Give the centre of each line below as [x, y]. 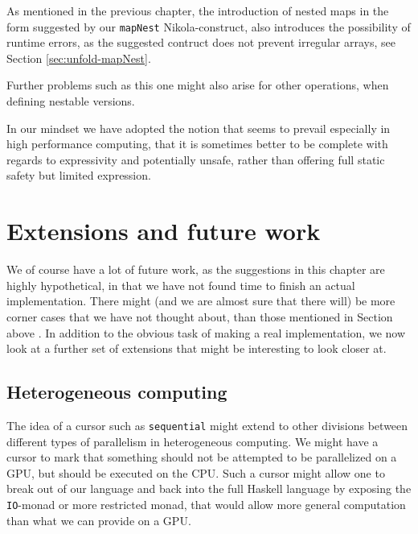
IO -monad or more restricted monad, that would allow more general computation [206, 504]
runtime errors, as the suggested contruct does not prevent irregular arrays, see [201, 42]
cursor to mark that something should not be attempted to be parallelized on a [202, 457]
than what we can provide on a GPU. [99, 520]
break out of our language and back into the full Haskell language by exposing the [209, 488]
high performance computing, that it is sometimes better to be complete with [197, 144]
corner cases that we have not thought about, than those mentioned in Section [200, 316]
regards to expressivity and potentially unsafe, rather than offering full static [196, 159]
